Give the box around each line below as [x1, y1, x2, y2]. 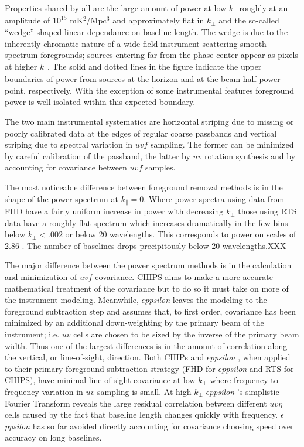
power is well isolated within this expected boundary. [5, 95, 196, 108]
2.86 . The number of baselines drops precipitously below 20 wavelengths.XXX [5, 239, 286, 251]
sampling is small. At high [97, 385, 192, 397]
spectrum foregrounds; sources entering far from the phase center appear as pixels [5, 49, 298, 61]
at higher [5, 60, 37, 72]
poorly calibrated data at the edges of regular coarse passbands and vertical [5, 127, 277, 139]
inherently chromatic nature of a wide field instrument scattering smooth [5, 37, 267, 49]
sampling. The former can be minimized [151, 138, 294, 151]
